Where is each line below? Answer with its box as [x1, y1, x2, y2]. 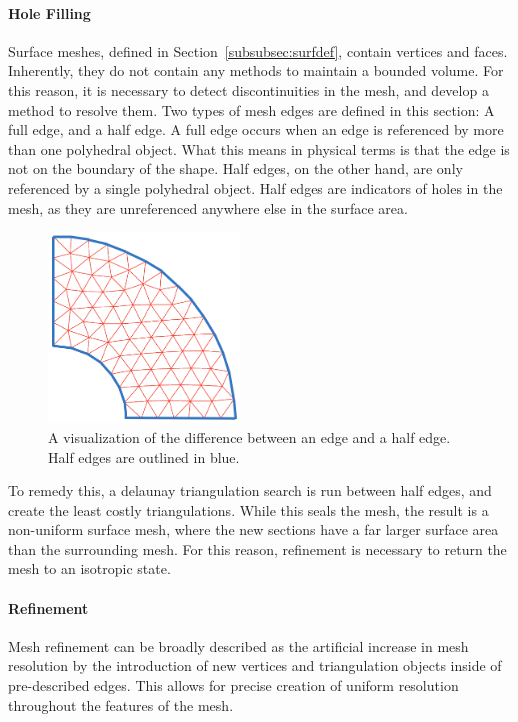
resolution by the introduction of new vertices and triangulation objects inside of [8, 655, 502, 676]
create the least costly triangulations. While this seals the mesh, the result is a [8, 499, 489, 520]
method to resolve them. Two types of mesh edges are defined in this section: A [8, 99, 495, 120]
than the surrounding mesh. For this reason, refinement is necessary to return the [8, 538, 507, 559]
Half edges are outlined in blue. [48, 446, 240, 467]
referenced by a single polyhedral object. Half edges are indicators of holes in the [8, 177, 503, 198]
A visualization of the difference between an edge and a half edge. [48, 426, 451, 447]
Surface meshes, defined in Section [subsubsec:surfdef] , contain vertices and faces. [8, 40, 508, 61]
